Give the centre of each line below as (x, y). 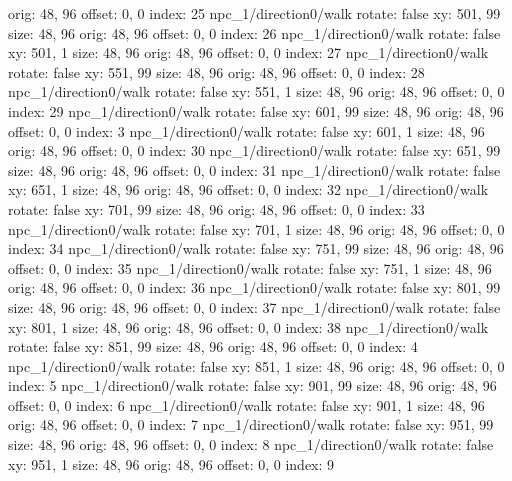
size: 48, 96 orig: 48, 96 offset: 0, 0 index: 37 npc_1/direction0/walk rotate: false (254, 306)
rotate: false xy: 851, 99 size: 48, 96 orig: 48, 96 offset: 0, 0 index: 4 (213, 346)
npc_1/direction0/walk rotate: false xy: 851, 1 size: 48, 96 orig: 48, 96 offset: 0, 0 (256, 365)
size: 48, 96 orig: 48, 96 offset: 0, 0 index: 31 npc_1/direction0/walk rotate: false (254, 169)
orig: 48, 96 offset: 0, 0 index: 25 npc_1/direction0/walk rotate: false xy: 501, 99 (254, 13)
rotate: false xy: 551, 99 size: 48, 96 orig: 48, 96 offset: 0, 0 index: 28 (216, 71)
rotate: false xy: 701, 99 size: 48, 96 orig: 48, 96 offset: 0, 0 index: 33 (216, 208)
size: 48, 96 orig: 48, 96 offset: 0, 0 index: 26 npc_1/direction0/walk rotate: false (254, 32)
